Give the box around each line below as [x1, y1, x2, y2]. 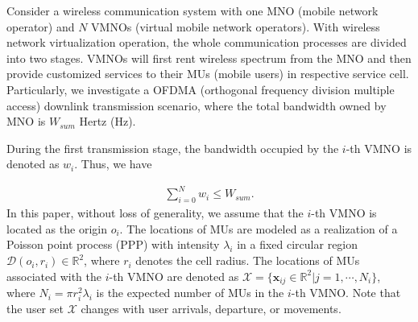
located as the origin [6, 220, 107, 237]
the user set [6, 300, 64, 317]
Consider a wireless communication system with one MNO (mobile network [6, 2, 379, 19]
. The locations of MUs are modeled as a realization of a [119, 220, 398, 237]
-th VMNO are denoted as [109, 267, 239, 284]
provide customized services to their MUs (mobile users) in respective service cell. [6, 65, 409, 82]
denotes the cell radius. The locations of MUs [135, 252, 360, 269]
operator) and [6, 18, 75, 35]
